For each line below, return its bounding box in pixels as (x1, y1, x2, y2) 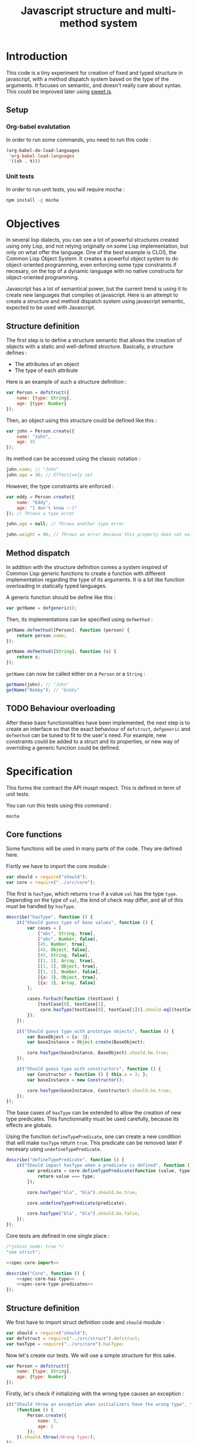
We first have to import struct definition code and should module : (6, 1318, 165, 1325)
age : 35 (16, 439, 35, 445)
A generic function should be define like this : (6, 593, 116, 601)
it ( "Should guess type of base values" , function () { (16, 919, 154, 925)
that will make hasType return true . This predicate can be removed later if (6, 1139, 182, 1146)
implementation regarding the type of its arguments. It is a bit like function (6, 576, 185, 583)
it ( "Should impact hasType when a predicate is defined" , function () (16, 1162, 193, 1169)
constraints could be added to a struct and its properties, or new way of (6, 737, 179, 745)
